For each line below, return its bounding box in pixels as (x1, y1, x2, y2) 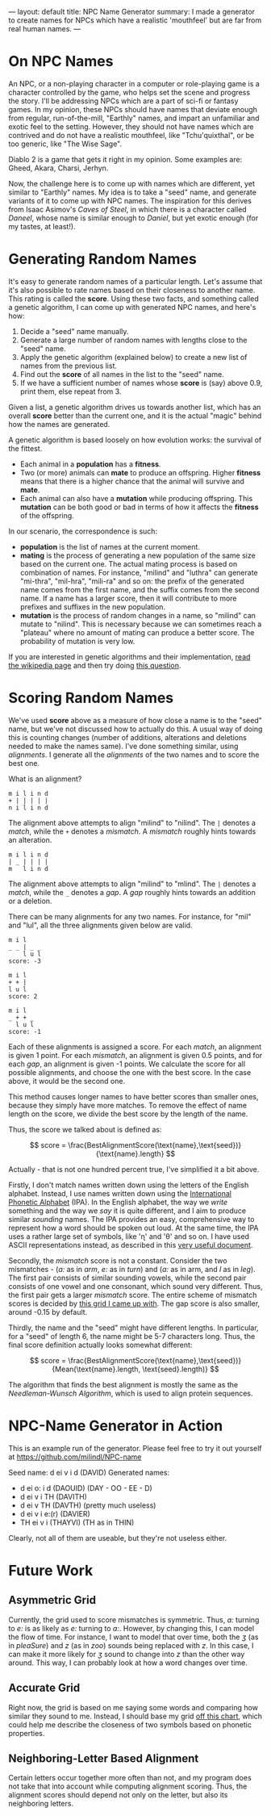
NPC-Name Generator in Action (8, 1416, 223, 1435)
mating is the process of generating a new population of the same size (19, 550, 256, 560)
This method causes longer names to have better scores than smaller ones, (8, 1091, 259, 1101)
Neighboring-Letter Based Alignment (8, 1751, 199, 1765)
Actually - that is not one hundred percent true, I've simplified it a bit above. (8, 1164, 260, 1174)
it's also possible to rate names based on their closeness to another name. (8, 285, 256, 295)
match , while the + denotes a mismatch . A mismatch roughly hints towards (8, 826, 256, 836)
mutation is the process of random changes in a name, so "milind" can (19, 610, 256, 620)
